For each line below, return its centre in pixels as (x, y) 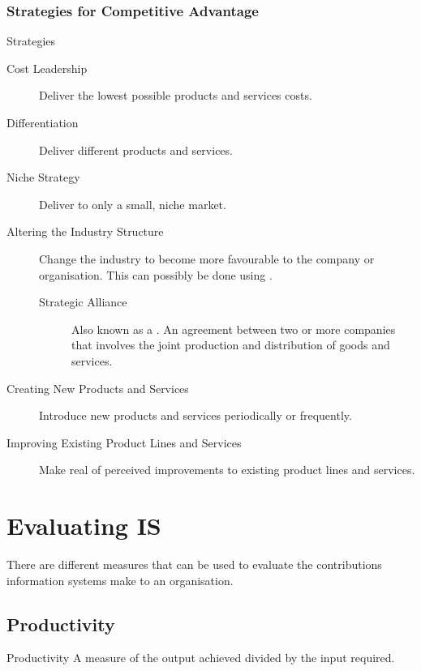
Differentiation (43, 122)
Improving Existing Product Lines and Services (124, 442)
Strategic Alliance (83, 302)
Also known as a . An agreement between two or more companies (234, 329)
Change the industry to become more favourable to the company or (207, 258)
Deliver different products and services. (136, 150)
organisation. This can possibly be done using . (156, 274)
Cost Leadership (47, 68)
